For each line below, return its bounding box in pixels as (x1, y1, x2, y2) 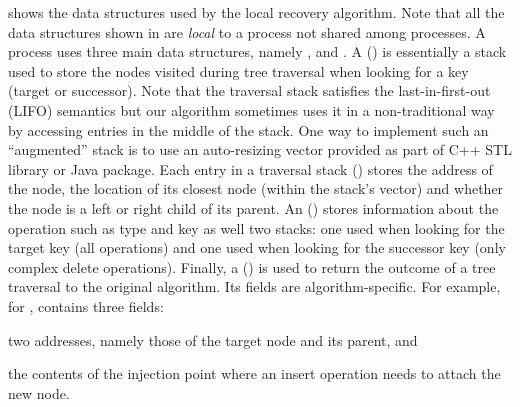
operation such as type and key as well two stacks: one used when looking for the (8, 217, 505, 238)
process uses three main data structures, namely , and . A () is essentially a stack (8, 41, 507, 62)
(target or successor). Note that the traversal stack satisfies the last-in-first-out (8, 80, 491, 101)
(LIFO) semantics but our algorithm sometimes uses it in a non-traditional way (8, 99, 495, 120)
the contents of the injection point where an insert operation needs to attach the (8, 363, 501, 384)
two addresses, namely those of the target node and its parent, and (8, 329, 418, 350)
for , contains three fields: (8, 295, 164, 316)
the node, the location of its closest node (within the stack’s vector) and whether (8, 178, 504, 199)
